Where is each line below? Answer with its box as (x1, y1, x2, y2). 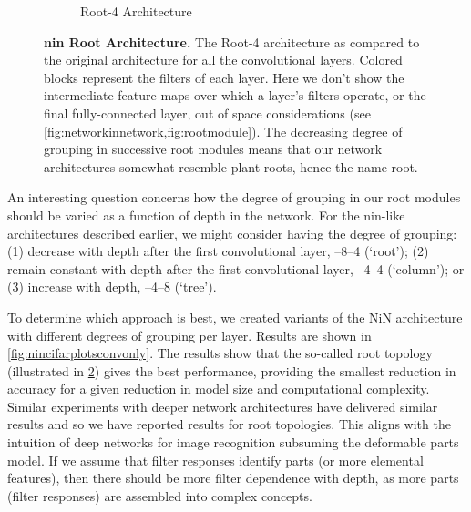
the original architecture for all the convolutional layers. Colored (44, 50, 403, 69)
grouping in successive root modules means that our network (44, 139, 383, 159)
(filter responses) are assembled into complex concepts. (7, 486, 312, 505)
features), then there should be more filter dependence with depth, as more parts (7, 468, 459, 487)
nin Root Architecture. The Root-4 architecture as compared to (44, 32, 420, 51)
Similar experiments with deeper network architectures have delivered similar (7, 396, 438, 415)
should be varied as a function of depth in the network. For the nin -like (7, 205, 405, 224)
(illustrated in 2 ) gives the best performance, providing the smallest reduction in (7, 361, 456, 380)
